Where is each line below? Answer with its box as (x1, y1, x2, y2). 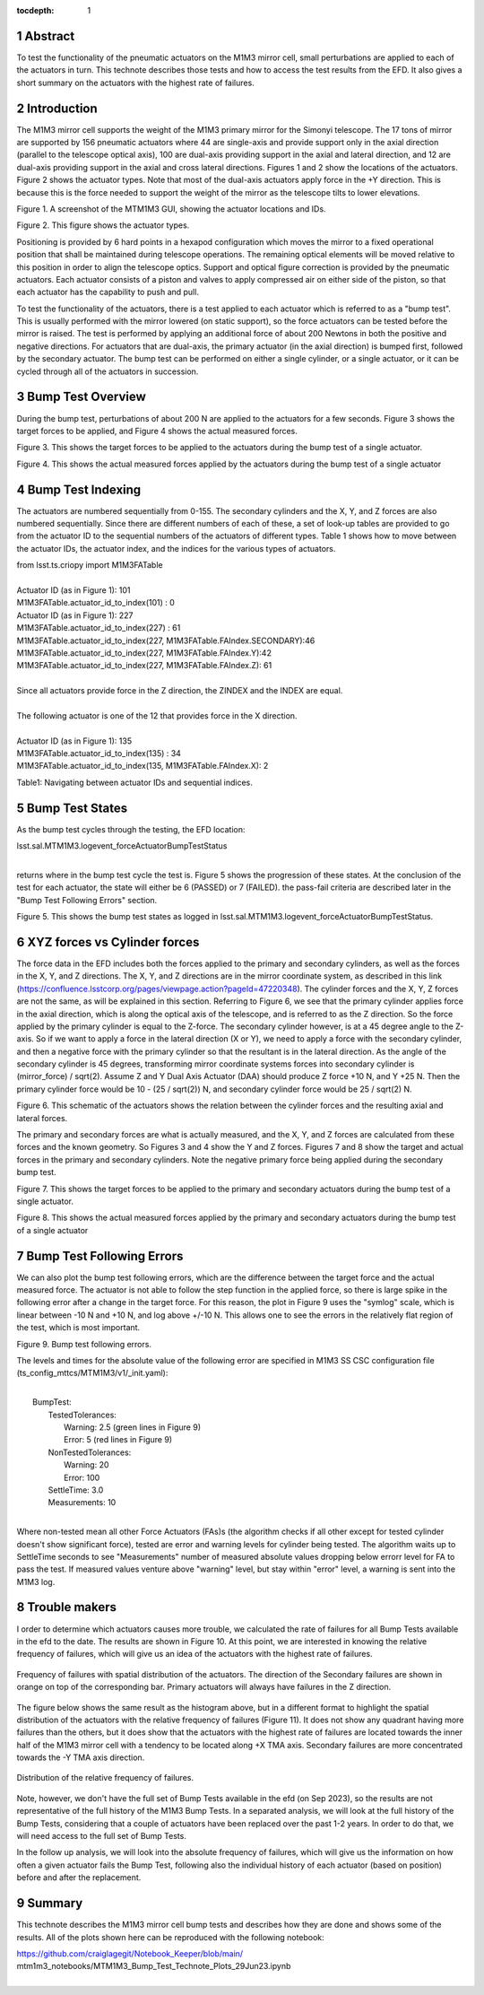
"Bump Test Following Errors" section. (16, 894, 158, 905)
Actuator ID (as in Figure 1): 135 (16, 736, 133, 746)
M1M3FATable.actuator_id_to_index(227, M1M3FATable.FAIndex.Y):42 (16, 647, 272, 658)
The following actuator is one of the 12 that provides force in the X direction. (16, 710, 298, 721)
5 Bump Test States (16, 800, 128, 815)
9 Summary (16, 1895, 83, 1911)
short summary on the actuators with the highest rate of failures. (16, 77, 255, 88)
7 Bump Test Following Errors (16, 1248, 184, 1264)
